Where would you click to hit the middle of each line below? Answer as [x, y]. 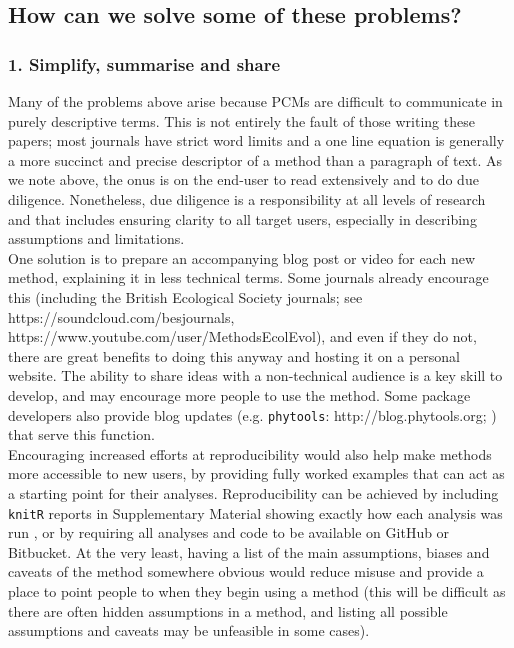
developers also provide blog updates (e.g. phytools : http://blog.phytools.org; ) [252, 414]
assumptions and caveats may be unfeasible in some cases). [189, 630]
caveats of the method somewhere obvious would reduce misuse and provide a [246, 571]
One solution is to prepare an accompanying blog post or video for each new [242, 257]
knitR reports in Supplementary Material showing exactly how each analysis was [255, 512]
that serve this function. [81, 434]
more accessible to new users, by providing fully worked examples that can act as [256, 473]
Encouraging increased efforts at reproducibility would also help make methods [250, 453]
